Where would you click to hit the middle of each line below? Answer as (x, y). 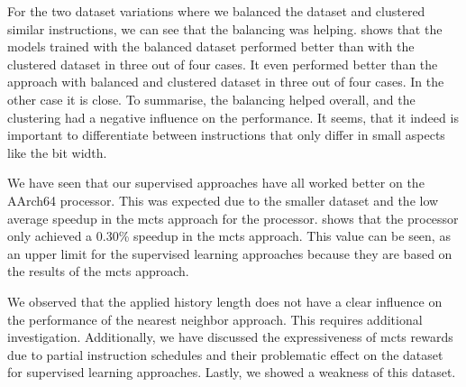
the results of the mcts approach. (98, 271)
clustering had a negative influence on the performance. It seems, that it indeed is (233, 117)
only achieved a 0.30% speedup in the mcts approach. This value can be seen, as (229, 236)
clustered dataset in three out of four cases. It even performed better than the (223, 64)
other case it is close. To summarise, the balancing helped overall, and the (211, 99)
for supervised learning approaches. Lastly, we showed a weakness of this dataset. (232, 372)
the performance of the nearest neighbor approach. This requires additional (215, 319)
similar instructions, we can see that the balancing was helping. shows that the (225, 28)
